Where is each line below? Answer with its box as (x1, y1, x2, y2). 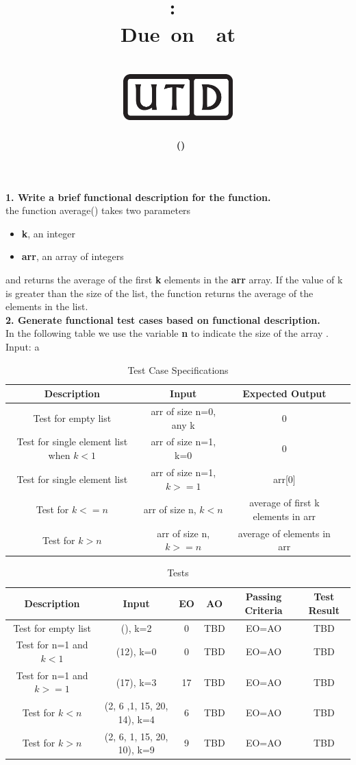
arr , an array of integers (21, 249, 124, 263)
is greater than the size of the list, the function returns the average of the (5, 285, 314, 300)
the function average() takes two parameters (5, 203, 191, 217)
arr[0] (272, 471, 296, 486)
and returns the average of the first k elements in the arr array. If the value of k (5, 272, 343, 287)
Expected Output (242, 386, 327, 401)
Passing (245, 589, 282, 604)
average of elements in (238, 526, 331, 540)
